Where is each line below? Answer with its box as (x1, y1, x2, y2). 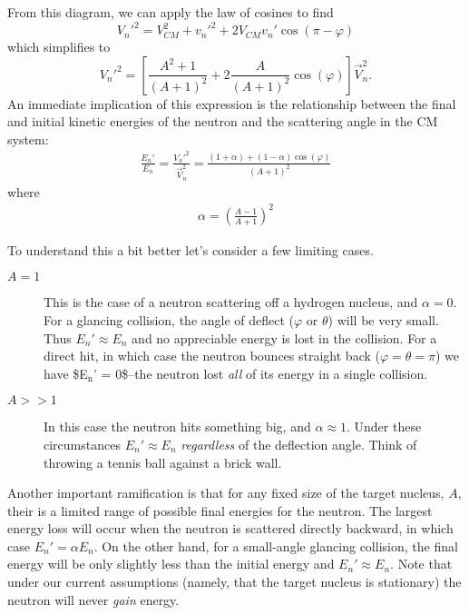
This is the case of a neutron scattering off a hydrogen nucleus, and (44, 293, 418, 312)
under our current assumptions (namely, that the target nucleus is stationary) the (7, 572, 462, 591)
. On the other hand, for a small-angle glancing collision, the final (93, 536, 458, 555)
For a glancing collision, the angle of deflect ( (44, 310, 295, 329)
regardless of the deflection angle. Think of (181, 434, 417, 453)
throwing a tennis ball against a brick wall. (44, 452, 282, 471)
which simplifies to (7, 37, 111, 56)
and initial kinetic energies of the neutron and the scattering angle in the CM (7, 112, 438, 131)
